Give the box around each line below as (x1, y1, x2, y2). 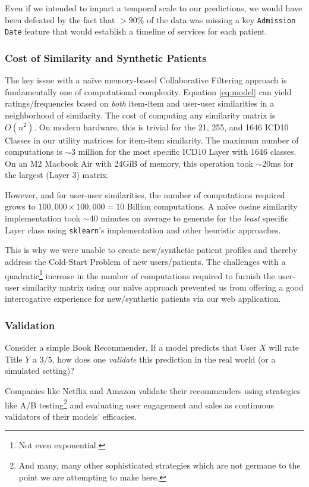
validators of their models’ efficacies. (5, 410, 137, 422)
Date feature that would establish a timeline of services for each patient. (5, 25, 267, 38)
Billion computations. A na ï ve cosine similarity (127, 200, 298, 213)
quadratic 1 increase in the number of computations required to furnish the (5, 267, 275, 282)
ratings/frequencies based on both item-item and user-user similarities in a (5, 97, 275, 110)
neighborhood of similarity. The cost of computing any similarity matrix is (5, 108, 276, 121)
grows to (5, 200, 36, 213)
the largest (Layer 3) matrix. (5, 168, 109, 181)
